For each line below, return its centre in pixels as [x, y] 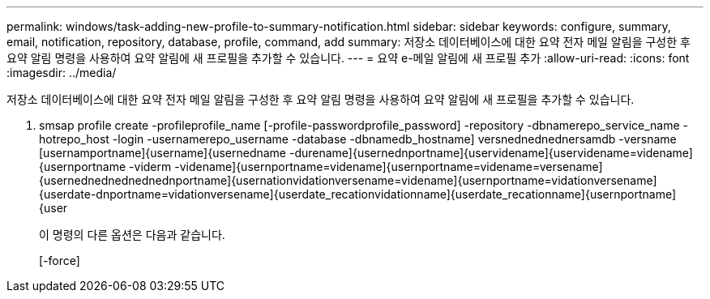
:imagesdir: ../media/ [62, 73]
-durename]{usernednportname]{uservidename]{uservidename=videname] [491, 153]
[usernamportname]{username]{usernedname [163, 153]
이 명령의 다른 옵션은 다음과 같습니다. [132, 235]
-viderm [150, 167]
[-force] [60, 261]
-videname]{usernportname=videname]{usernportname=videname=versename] [389, 167]
